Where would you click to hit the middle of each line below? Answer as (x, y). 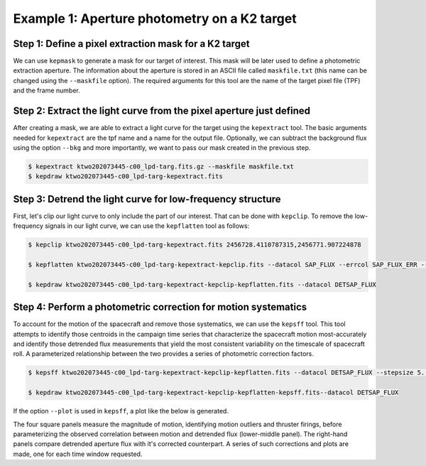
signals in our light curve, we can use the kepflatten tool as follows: (147, 226)
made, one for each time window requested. (78, 454)
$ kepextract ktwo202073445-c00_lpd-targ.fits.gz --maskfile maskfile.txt (161, 166)
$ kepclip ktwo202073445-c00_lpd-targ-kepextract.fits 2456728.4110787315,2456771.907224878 (195, 245)
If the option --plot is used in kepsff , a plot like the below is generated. (121, 411)
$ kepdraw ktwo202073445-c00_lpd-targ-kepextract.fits (125, 177)
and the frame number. (47, 91)
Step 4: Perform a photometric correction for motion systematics (160, 307)
